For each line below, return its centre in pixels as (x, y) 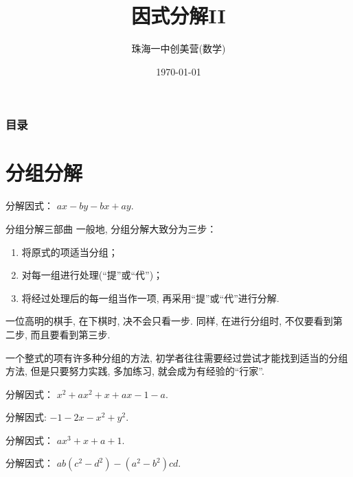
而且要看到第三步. (70, 334)
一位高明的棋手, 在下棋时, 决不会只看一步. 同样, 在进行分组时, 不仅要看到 (169, 321)
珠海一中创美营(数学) (179, 48)
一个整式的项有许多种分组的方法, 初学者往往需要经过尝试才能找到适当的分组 (177, 357)
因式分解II (179, 15)
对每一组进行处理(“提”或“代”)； (92, 275)
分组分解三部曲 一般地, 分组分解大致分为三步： (111, 228)
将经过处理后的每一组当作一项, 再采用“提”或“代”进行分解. (150, 298)
